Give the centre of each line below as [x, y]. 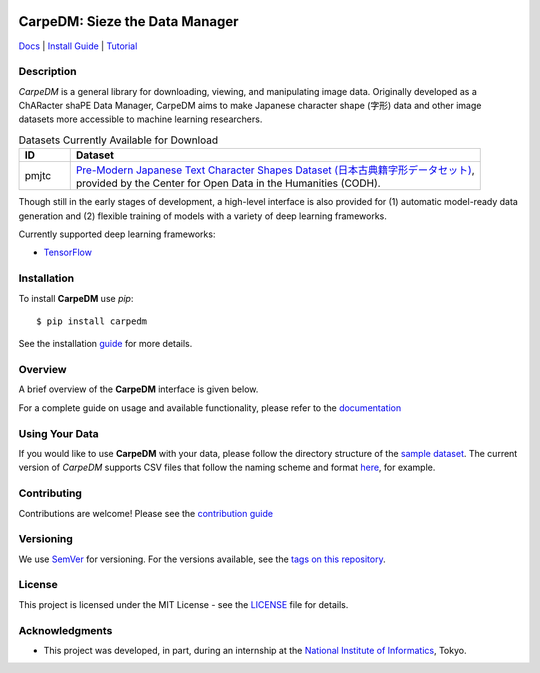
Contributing [50, 493]
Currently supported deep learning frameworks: [117, 234]
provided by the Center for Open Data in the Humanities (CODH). [228, 183]
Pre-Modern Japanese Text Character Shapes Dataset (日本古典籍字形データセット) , [275, 170]
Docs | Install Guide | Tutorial [78, 46]
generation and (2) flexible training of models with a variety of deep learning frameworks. [202, 216]
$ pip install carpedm [92, 321]
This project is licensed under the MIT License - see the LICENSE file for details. [183, 604]
